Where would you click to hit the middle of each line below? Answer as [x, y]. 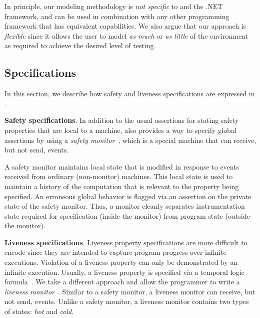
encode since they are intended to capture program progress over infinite [115, 252]
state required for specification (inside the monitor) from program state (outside [127, 215]
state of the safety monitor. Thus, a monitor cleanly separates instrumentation [125, 206]
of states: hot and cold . [39, 311]
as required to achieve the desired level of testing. [80, 45]
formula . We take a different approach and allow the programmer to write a [122, 282]
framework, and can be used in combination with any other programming [117, 16]
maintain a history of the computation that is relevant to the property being [122, 186]
